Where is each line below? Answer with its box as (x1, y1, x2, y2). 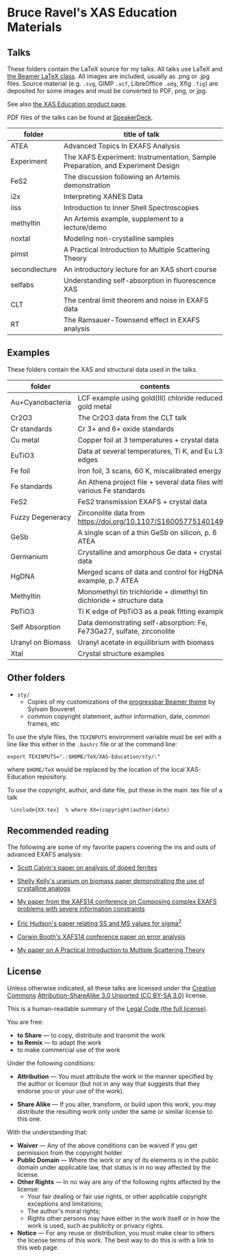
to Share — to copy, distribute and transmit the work (16, 1031, 166, 1039)
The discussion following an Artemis (63, 172, 180, 181)
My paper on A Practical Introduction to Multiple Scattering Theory (16, 946, 205, 954)
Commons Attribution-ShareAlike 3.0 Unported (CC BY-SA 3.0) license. (7, 991, 207, 999)
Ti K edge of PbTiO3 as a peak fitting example (77, 606, 225, 616)
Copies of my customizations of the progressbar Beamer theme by (27, 698, 216, 706)
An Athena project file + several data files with (77, 477, 226, 486)
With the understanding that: (7, 1128, 88, 1136)
